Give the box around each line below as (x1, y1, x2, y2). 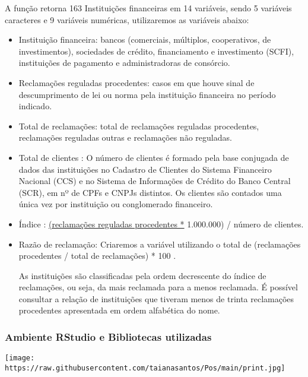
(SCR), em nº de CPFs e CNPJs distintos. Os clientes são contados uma (18, 186, 282, 198)
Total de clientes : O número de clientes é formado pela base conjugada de (18, 151, 289, 163)
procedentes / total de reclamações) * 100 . (18, 249, 176, 262)
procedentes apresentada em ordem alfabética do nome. (18, 304, 220, 316)
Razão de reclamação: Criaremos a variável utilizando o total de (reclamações (18, 237, 301, 250)
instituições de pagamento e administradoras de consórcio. (18, 56, 230, 69)
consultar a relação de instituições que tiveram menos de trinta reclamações (18, 292, 294, 305)
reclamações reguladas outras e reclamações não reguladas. (18, 131, 232, 144)
